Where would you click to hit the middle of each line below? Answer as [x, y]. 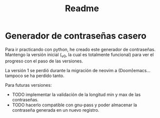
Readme [82, 9]
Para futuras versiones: [29, 85]
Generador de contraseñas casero [76, 36]
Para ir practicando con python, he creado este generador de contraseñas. [80, 49]
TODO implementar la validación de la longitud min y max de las [76, 94]
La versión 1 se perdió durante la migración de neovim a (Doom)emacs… [78, 70]
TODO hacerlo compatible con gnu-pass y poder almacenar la [75, 105]
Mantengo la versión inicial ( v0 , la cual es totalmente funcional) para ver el [80, 55]
